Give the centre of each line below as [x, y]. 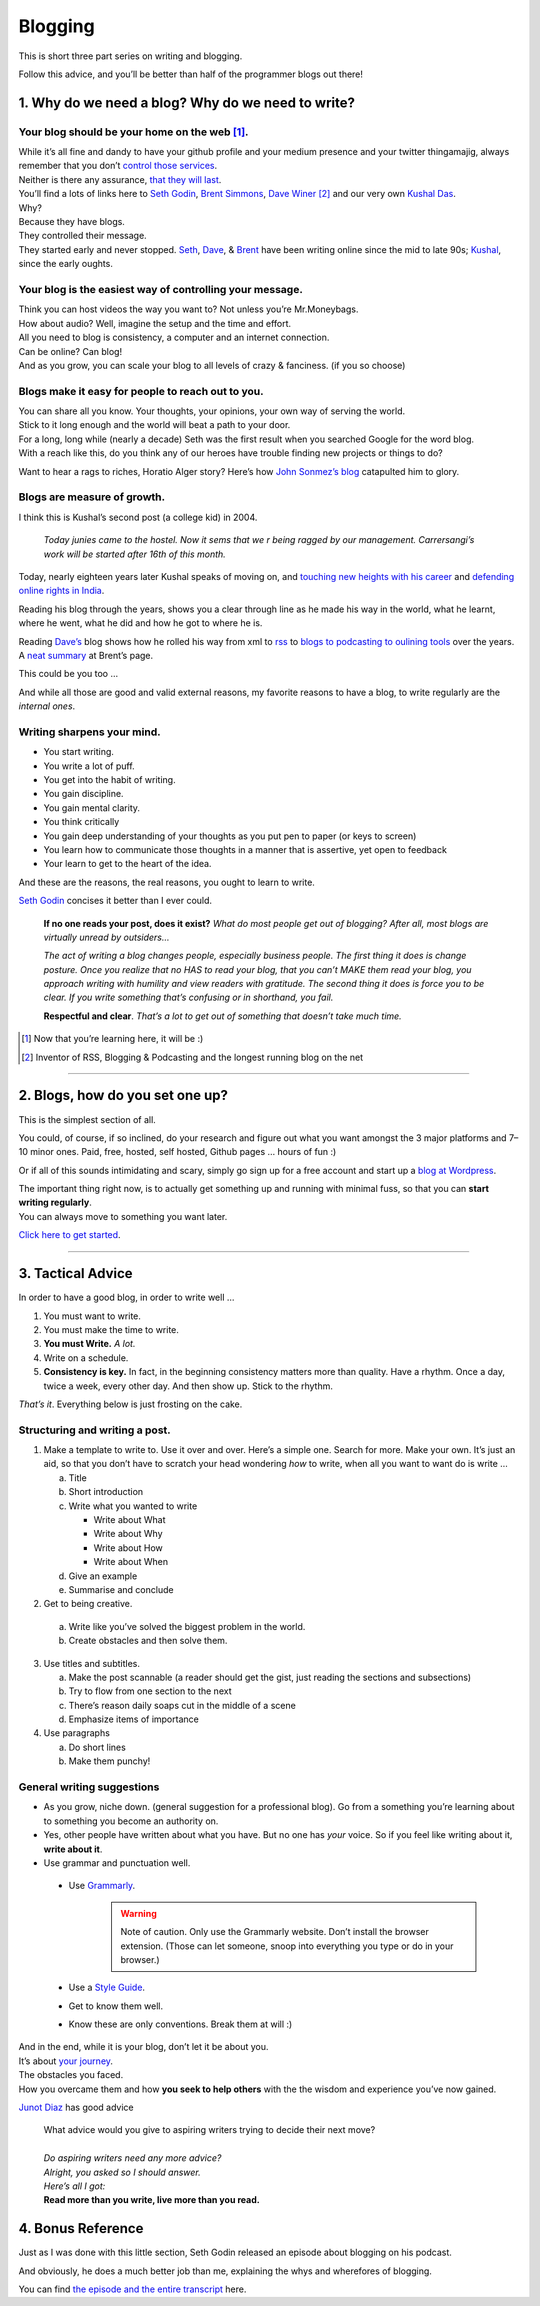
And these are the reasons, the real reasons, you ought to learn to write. [166, 882]
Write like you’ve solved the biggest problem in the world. [187, 1626]
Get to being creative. [88, 1604]
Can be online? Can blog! [70, 351]
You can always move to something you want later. [123, 1216]
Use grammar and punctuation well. [117, 1862]
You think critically [81, 822]
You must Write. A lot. [89, 1344]
